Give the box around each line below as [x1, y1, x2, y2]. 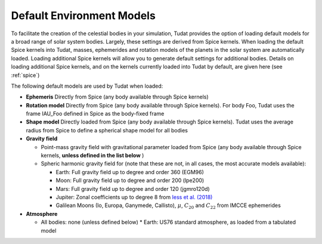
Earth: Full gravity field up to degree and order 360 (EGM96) [55, 168, 204, 175]
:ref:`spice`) [11, 72, 40, 79]
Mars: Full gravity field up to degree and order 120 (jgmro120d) [55, 185, 210, 192]
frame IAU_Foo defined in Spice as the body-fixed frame [26, 110, 165, 118]
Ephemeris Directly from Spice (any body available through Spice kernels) [26, 93, 209, 101]
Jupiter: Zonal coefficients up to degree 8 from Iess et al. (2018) [55, 193, 213, 200]
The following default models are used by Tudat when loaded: [11, 82, 163, 89]
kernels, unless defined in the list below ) [41, 152, 144, 159]
